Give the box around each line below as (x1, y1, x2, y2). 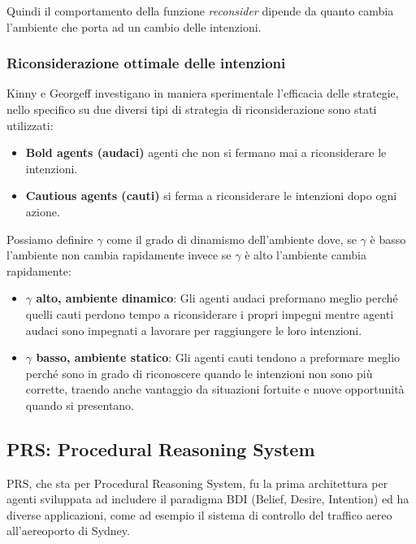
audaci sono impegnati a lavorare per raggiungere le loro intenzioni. (25, 321, 362, 338)
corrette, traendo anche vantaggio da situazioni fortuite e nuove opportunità (25, 381, 405, 398)
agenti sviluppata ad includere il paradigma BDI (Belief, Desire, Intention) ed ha (6, 490, 409, 507)
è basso (370, 230, 406, 247)
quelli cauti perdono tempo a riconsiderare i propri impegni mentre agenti (25, 305, 394, 322)
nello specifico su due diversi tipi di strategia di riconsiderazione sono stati (6, 101, 377, 117)
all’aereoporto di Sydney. (6, 522, 130, 539)
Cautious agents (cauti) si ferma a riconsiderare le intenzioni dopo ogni (25, 187, 397, 204)
